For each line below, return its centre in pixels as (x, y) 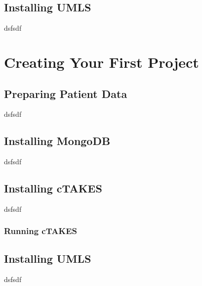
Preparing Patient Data (66, 93)
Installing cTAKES (53, 188)
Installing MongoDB (57, 141)
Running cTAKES (40, 231)
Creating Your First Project (101, 62)
